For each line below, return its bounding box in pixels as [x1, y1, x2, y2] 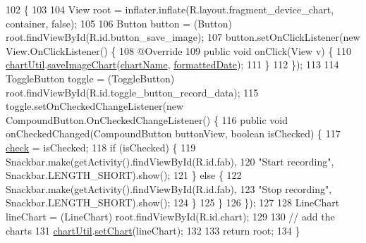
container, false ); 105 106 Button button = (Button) [6, 15, 233, 30]
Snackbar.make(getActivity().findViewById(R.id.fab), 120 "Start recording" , [6, 154, 334, 168]
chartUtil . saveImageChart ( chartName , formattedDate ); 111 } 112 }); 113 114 [6, 57, 339, 72]
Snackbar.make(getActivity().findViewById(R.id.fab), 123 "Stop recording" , [6, 181, 332, 196]
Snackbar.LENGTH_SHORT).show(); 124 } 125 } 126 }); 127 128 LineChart [6, 195, 340, 210]
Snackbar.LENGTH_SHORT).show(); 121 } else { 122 [6, 168, 242, 182]
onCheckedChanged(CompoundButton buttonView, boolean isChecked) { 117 [6, 126, 341, 141]
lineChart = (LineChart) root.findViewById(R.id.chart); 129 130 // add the [6, 208, 335, 223]
